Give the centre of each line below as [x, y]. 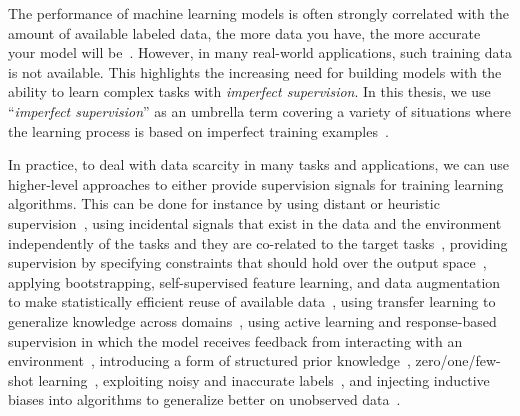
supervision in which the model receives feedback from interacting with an [235, 340]
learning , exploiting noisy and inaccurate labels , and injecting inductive [264, 379]
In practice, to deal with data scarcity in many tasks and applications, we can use [258, 164]
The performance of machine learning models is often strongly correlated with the [258, 13]
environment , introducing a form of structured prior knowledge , [209, 360]
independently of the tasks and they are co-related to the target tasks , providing [258, 242]
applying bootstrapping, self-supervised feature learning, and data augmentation [254, 281]
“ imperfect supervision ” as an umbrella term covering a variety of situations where [259, 110]
